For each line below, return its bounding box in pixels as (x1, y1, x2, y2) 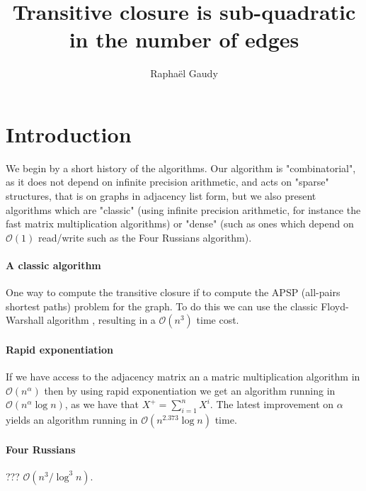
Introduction (6, 119, 132, 148)
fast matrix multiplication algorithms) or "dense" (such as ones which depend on (6, 216, 354, 231)
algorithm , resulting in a (47, 312, 156, 327)
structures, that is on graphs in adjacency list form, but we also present (6, 188, 316, 203)
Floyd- (321, 298, 349, 313)
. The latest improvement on (210, 397, 334, 412)
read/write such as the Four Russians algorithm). (38, 230, 252, 244)
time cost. (196, 312, 239, 327)
